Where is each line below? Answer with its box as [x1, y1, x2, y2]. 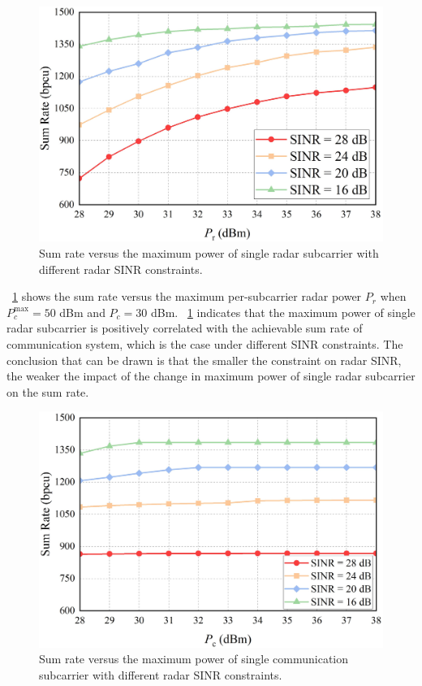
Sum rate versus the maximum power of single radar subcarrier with [39, 245, 379, 262]
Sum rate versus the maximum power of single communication [39, 650, 349, 667]
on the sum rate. [6, 383, 89, 400]
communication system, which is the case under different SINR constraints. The [6, 335, 403, 352]
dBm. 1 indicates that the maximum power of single [150, 303, 416, 320]
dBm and [59, 303, 105, 320]
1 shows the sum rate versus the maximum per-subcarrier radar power [12, 288, 362, 305]
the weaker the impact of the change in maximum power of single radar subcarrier [6, 367, 416, 384]
